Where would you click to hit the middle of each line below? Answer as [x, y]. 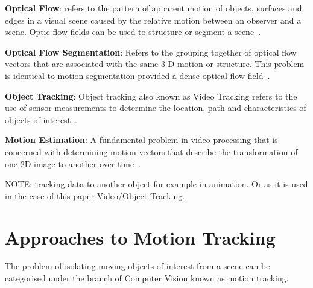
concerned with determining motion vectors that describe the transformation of [151, 151]
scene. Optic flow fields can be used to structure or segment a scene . [133, 32]
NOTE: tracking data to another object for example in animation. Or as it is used [156, 184]
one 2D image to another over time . [73, 163]
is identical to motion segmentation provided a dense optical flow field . [138, 75]
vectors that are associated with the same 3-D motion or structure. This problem [155, 64]
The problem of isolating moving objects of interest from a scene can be [138, 266]
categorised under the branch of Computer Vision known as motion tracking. [147, 278]
